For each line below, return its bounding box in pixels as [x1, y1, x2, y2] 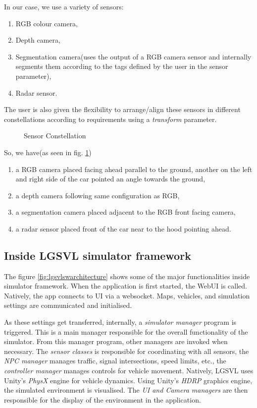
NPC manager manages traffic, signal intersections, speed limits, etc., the [4, 355, 226, 366]
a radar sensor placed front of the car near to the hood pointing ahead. [15, 223, 231, 233]
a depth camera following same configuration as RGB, [15, 190, 180, 200]
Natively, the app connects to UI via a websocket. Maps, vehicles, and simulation [4, 290, 250, 300]
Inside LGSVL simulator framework [4, 247, 191, 263]
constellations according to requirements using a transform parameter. [4, 114, 217, 124]
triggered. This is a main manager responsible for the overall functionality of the [4, 326, 248, 337]
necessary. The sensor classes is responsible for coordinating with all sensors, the [4, 346, 249, 356]
